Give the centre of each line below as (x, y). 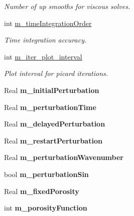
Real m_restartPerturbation (53, 140)
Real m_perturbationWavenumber (64, 157)
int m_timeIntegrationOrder (48, 23)
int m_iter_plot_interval (43, 56)
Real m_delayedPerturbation (55, 124)
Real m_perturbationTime (50, 107)
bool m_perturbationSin (46, 174)
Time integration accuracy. (45, 40)
